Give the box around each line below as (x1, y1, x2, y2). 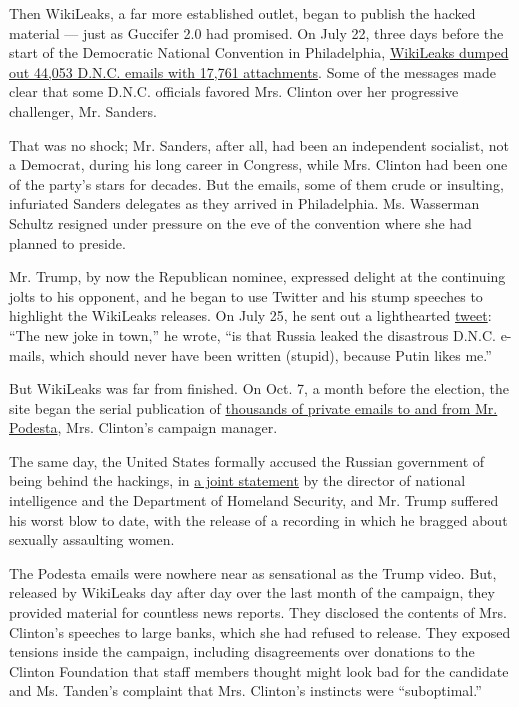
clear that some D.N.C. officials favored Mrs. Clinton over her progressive (9, 81, 459, 102)
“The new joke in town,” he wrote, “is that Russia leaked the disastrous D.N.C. (9, 324, 496, 345)
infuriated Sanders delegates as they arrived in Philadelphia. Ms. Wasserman (9, 193, 480, 214)
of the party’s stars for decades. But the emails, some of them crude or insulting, (9, 173, 504, 194)
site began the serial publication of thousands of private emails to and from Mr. (9, 397, 498, 418)
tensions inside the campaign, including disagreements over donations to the (9, 641, 475, 662)
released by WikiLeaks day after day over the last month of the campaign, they (9, 582, 495, 603)
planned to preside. (9, 232, 126, 253)
